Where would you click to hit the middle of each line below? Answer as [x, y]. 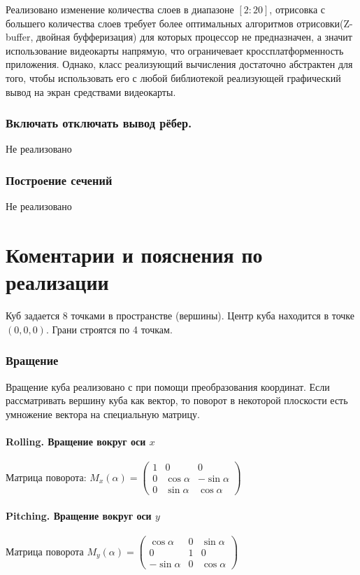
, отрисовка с [297, 9]
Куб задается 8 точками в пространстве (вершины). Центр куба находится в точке [180, 316]
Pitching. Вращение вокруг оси [79, 515]
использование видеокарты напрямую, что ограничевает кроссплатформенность [175, 50]
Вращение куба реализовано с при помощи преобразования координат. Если [168, 386]
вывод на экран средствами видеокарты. [91, 91]
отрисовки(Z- [325, 23]
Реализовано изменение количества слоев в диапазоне [120, 9]
